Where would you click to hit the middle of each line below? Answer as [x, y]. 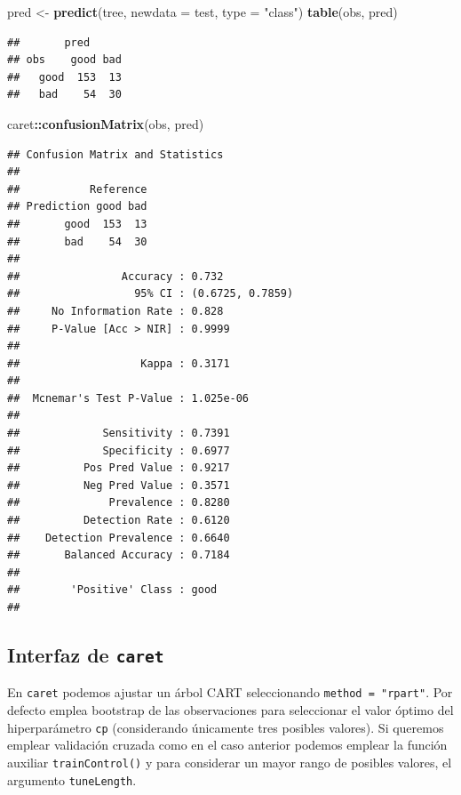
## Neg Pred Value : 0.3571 [119, 485]
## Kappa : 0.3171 [119, 363]
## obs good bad [64, 60]
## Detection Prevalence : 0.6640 [119, 538]
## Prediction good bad [77, 207]
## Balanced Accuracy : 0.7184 [119, 555]
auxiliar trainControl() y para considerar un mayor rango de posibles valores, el [230, 762]
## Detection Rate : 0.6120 [119, 521]
